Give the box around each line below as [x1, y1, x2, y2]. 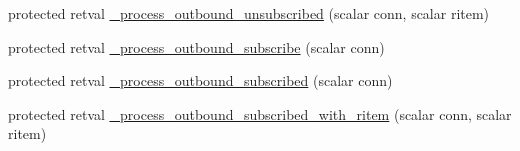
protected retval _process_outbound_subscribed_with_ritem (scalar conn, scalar [8, 103, 512, 124]
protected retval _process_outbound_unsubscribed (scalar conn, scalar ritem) [8, 3, 490, 23]
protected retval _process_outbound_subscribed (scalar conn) [8, 70, 393, 91]
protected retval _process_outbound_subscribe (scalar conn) [8, 36, 385, 57]
